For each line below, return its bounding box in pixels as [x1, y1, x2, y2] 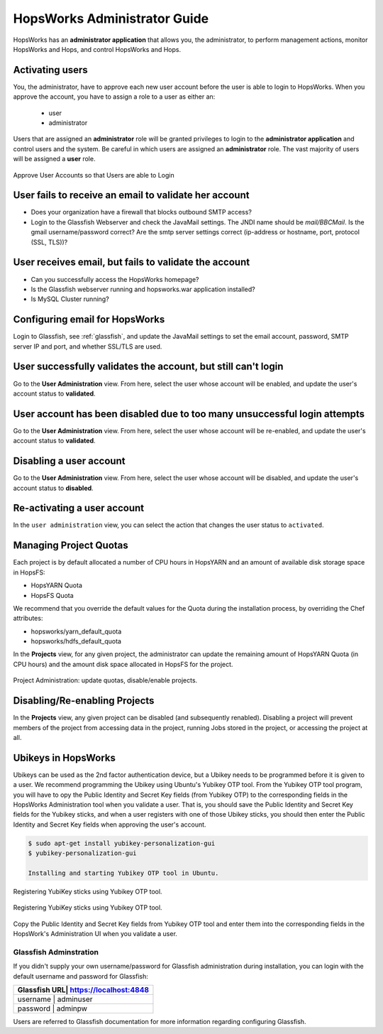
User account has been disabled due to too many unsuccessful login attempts [13, 408, 365, 420]
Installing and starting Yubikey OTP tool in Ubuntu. [28, 869, 219, 877]
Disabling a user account [13, 455, 126, 467]
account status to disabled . [13, 484, 94, 492]
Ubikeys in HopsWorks [13, 751, 116, 763]
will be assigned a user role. [13, 155, 96, 163]
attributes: [13, 614, 43, 623]
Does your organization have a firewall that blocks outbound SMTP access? [30, 208, 252, 217]
